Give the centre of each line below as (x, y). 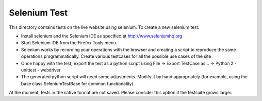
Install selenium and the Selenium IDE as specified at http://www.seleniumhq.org (102, 36)
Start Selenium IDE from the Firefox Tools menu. (69, 43)
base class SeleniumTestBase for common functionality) (77, 84)
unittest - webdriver (41, 70)
